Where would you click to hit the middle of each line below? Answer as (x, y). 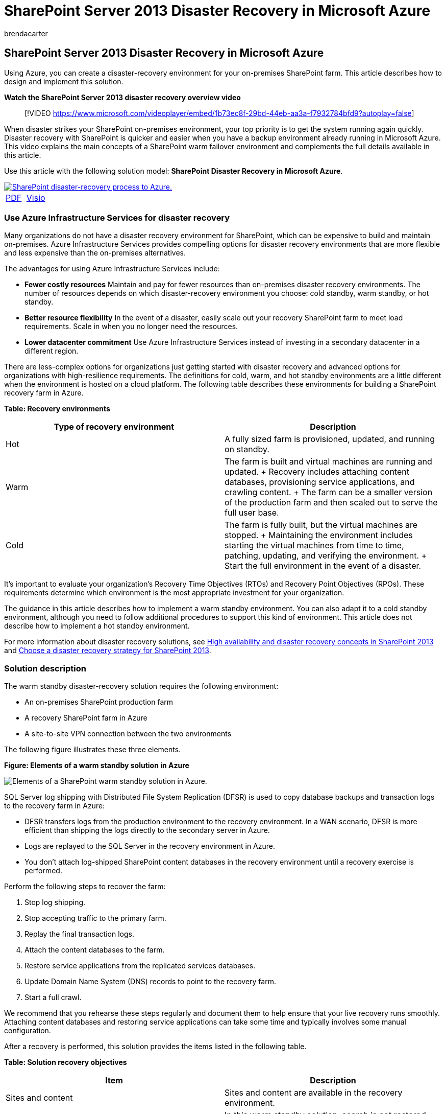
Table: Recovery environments (57, 409)
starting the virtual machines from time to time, (314, 546)
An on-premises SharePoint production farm (99, 702)
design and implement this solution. (64, 81)
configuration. (28, 1031)
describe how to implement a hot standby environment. (97, 626)
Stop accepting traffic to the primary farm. (95, 918)
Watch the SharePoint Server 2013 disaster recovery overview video (122, 97)
